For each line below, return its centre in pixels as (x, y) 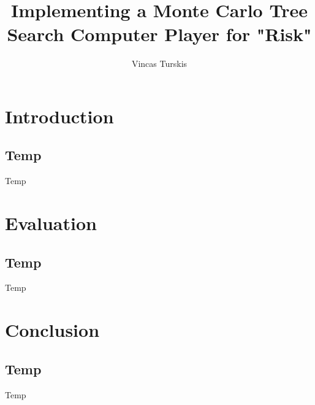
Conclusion (52, 330)
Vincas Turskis (159, 64)
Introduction (59, 116)
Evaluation (51, 223)
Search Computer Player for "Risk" (159, 34)
